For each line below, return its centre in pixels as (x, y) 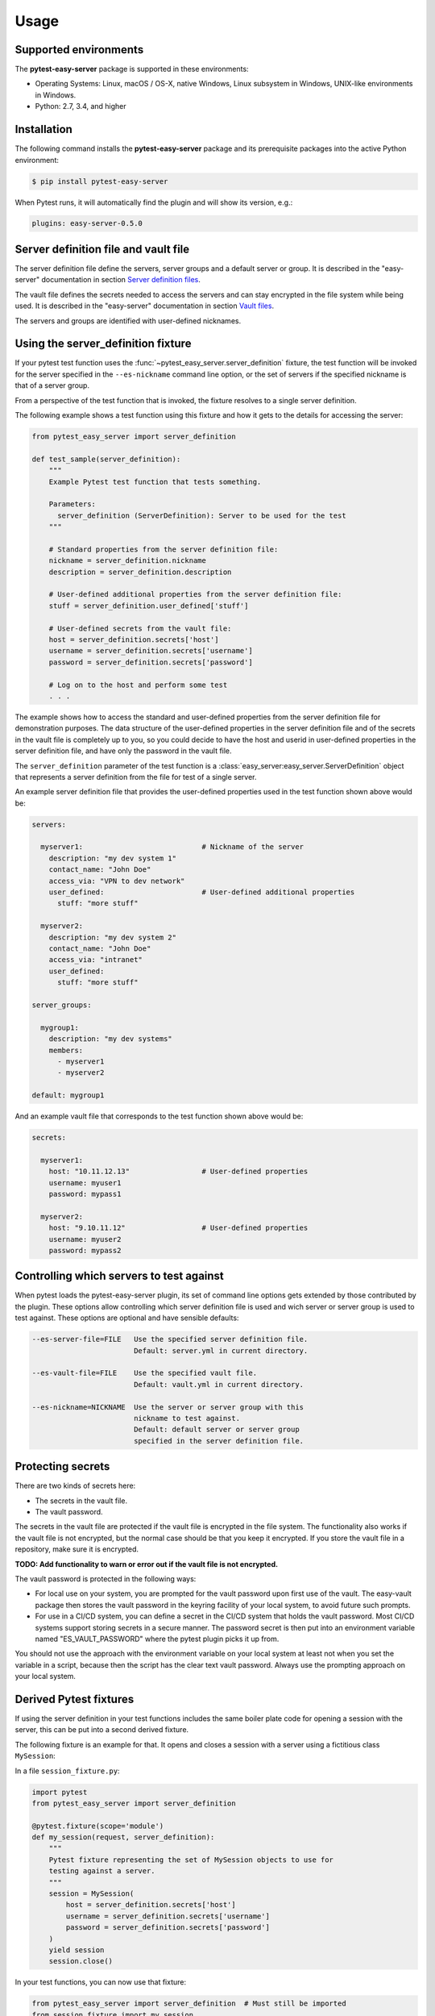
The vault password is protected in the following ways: (106, 1579)
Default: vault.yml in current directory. (219, 1384)
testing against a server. (102, 1871)
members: (66, 1050)
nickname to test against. (187, 1418)
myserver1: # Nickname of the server (172, 847)
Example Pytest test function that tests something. (155, 481)
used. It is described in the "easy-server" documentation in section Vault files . (144, 306)
